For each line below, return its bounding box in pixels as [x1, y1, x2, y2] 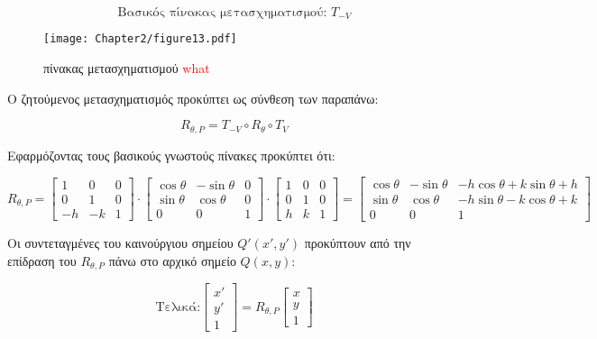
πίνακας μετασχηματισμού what [43, 59, 210, 78]
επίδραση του [7, 252, 77, 270]
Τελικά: [155, 300, 201, 314]
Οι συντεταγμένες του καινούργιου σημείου [7, 234, 234, 252]
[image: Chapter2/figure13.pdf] [43, 32, 237, 46]
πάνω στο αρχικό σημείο [108, 252, 236, 270]
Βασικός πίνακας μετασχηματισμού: [117, 6, 327, 19]
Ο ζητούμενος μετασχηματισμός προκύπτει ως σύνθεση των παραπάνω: [7, 88, 379, 107]
